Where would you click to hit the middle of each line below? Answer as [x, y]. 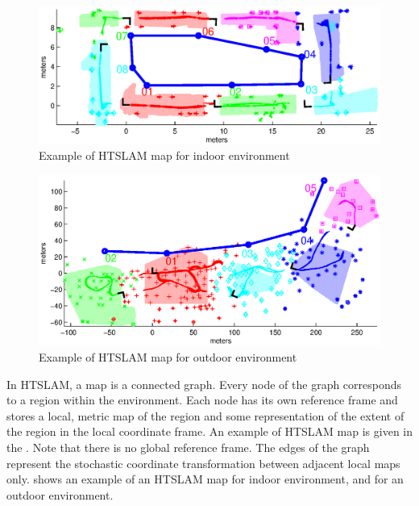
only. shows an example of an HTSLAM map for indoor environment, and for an [205, 479]
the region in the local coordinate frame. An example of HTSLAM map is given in [209, 431]
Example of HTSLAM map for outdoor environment [168, 356]
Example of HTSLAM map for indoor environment [164, 155]
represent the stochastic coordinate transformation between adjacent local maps [203, 463]
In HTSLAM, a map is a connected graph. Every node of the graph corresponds [204, 384]
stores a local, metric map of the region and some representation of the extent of [205, 415]
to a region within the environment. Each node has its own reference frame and [202, 400]
